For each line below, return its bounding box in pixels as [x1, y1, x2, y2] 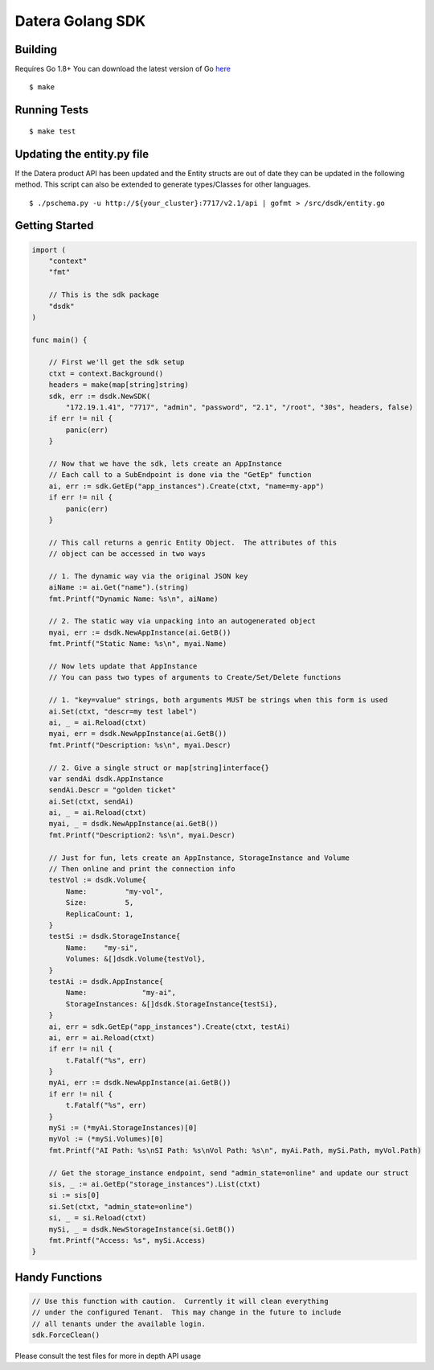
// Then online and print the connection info [48, 865, 236, 874]
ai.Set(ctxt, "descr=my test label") [48, 706, 198, 716]
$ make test [29, 126, 76, 136]
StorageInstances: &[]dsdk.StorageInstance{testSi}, [65, 999, 278, 1009]
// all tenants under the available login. [31, 1319, 207, 1328]
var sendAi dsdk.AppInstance [48, 774, 164, 784]
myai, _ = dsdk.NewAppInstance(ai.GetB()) [48, 819, 219, 829]
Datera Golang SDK [14, 12, 146, 30]
